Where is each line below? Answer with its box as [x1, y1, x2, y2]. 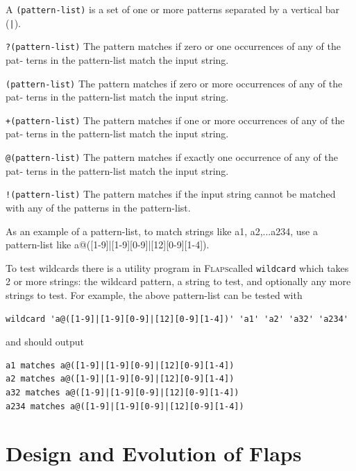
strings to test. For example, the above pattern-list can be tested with [6, 288, 303, 302]
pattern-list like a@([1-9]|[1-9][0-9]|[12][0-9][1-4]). [6, 237, 210, 252]
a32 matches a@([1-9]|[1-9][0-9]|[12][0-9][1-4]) [6, 387, 239, 397]
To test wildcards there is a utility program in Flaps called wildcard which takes [6, 260, 349, 275]
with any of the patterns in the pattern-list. [6, 200, 191, 214]
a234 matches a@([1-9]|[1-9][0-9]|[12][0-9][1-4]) [6, 401, 244, 411]
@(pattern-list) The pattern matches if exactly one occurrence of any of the [6, 150, 338, 164]
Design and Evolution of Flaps [6, 439, 302, 468]
